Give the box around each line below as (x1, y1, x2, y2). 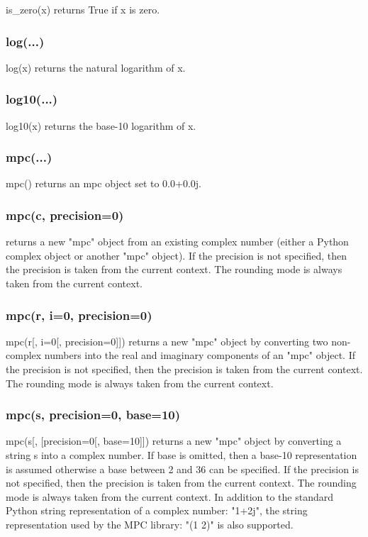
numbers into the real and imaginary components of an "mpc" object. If (44, 348, 355, 362)
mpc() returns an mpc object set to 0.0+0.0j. (6, 176, 201, 191)
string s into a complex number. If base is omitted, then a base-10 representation (6, 448, 357, 463)
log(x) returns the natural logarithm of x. (6, 60, 186, 74)
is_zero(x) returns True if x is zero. (6, 2, 160, 16)
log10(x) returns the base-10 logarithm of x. (6, 118, 196, 133)
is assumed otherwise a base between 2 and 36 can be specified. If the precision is (6, 461, 359, 476)
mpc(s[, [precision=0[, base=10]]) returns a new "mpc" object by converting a (6, 433, 342, 448)
